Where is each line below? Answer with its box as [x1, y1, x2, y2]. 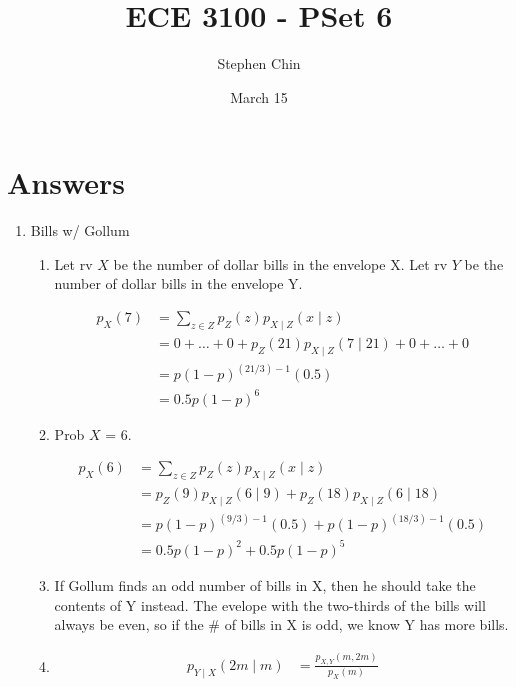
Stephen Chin [217, 53, 301, 74]
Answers [7, 162, 126, 203]
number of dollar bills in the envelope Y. [54, 273, 303, 294]
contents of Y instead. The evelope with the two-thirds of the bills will [54, 594, 486, 615]
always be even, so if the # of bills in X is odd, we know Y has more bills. [54, 614, 509, 635]
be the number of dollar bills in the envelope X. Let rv [113, 253, 448, 274]
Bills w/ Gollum [30, 220, 130, 241]
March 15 [230, 86, 288, 107]
